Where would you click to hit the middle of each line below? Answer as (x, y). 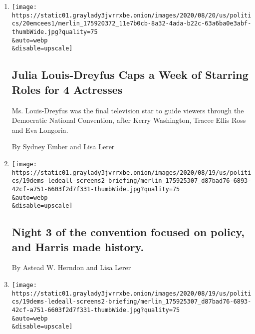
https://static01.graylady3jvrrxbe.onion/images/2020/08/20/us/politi (131, 15)
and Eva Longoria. (40, 130)
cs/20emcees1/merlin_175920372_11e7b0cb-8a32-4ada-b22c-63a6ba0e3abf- (131, 24)
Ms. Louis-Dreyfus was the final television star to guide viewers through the (128, 110)
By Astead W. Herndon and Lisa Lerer (71, 267)
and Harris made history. (78, 246)
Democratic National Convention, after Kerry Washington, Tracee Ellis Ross (129, 120)
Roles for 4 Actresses (67, 89)
